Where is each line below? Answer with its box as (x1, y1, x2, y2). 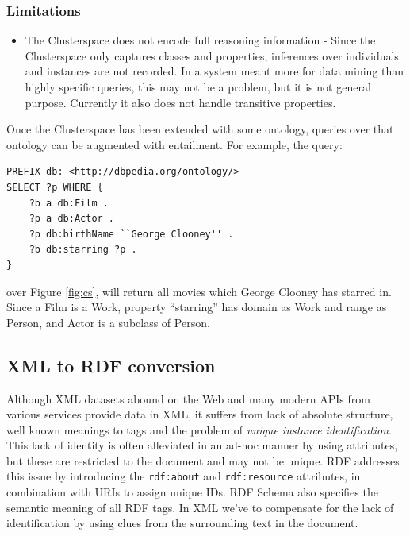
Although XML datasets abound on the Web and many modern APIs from (6, 390, 370, 407)
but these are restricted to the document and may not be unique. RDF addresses (6, 452, 400, 469)
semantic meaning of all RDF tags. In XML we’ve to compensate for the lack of (6, 499, 394, 515)
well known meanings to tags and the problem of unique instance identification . (6, 421, 392, 438)
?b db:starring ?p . (29, 244, 137, 256)
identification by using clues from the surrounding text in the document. (6, 515, 358, 531)
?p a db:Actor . (29, 213, 115, 225)
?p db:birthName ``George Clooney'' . (29, 228, 234, 240)
